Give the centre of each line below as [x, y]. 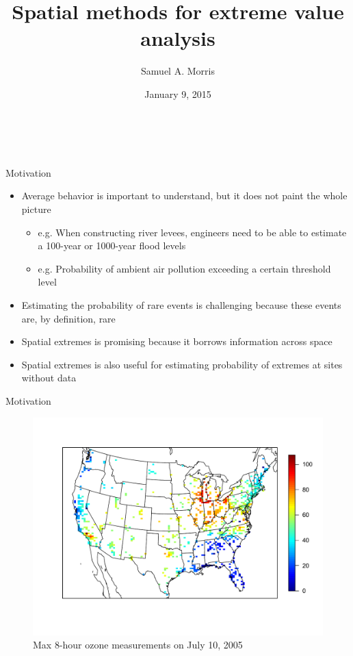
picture [36, 209]
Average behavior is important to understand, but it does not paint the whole [184, 195]
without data [49, 378]
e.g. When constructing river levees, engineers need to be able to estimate [192, 232]
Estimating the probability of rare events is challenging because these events [181, 304]
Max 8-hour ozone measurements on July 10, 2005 [138, 645]
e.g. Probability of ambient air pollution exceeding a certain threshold [184, 268]
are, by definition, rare [68, 318]
